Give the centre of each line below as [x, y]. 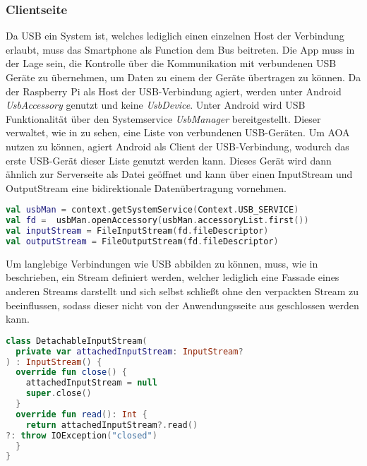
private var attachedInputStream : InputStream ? [130, 351]
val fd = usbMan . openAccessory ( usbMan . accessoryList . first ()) [157, 221]
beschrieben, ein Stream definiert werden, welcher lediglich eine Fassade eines [173, 277]
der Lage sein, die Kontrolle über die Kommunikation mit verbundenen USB [171, 63]
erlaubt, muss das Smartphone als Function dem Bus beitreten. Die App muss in [180, 49]
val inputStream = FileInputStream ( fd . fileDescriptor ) [137, 231]
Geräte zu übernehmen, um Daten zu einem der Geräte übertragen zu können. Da [183, 77]
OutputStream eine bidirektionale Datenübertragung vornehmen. [146, 187]
